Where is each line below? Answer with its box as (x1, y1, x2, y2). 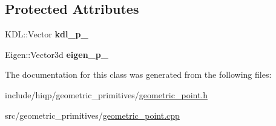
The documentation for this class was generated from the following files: (5, 68, 272, 81)
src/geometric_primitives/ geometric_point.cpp (5, 109, 180, 121)
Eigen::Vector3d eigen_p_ (5, 48, 108, 60)
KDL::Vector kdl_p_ (5, 28, 88, 40)
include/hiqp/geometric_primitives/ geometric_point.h (5, 88, 208, 101)
